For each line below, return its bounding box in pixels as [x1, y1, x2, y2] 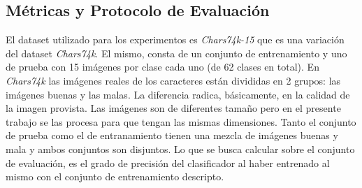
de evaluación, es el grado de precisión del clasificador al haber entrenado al [6, 155, 330, 170]
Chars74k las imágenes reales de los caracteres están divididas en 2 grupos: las [6, 73, 341, 87]
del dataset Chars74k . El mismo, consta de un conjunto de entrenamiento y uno [6, 45, 347, 60]
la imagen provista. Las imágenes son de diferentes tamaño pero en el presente [6, 101, 341, 115]
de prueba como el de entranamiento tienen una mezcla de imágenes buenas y [6, 128, 338, 143]
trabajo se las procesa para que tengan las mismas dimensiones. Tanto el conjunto [6, 114, 356, 129]
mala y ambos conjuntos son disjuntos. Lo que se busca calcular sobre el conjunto [6, 141, 355, 156]
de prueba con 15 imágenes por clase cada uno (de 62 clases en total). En [6, 59, 319, 74]
